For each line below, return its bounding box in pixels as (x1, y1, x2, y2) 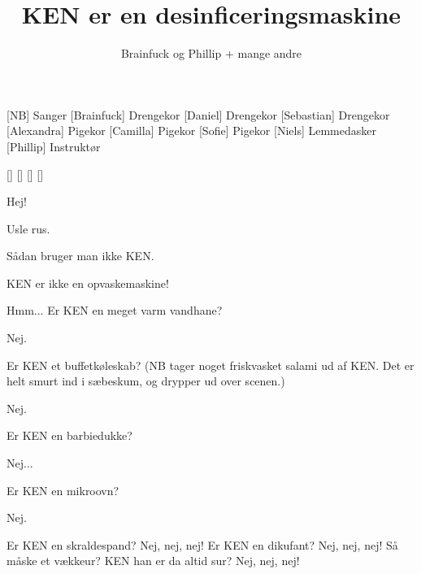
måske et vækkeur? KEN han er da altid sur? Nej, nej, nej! (7, 552, 300, 569)
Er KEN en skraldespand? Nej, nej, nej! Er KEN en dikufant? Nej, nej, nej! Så (7, 536, 398, 553)
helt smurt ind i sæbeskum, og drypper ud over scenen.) (7, 372, 285, 389)
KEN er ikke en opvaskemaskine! (7, 274, 169, 291)
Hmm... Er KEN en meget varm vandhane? (7, 302, 223, 319)
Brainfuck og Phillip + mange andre (120, 45, 302, 62)
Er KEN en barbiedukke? (7, 427, 132, 444)
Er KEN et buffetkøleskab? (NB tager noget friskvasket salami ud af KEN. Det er (7, 356, 414, 373)
